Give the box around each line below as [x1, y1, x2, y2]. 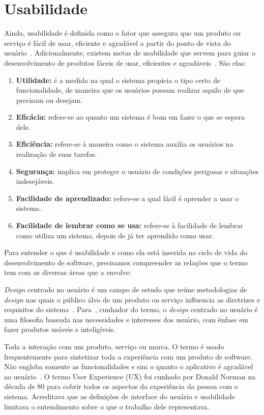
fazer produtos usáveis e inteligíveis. [4, 324, 115, 335]
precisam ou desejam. [16, 94, 83, 105]
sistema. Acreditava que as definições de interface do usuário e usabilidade [4, 391, 235, 401]
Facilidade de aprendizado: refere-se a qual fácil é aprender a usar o [16, 192, 239, 203]
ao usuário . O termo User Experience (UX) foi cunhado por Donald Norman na [4, 371, 256, 381]
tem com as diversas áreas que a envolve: [4, 267, 131, 278]
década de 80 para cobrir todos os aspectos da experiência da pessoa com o [4, 381, 238, 392]
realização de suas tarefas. [16, 149, 97, 159]
